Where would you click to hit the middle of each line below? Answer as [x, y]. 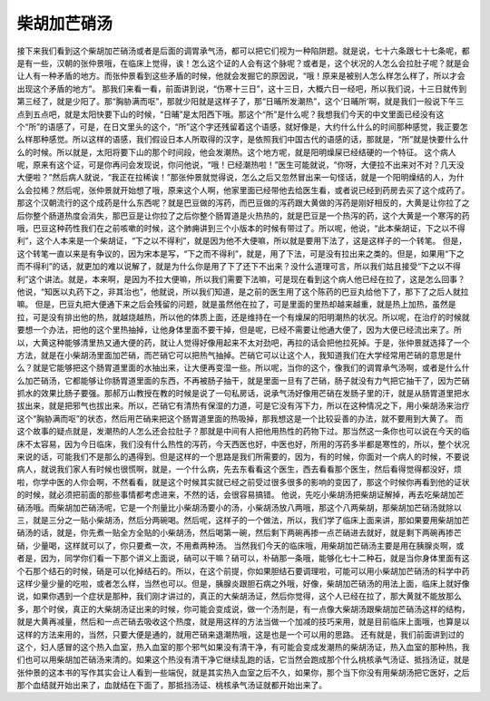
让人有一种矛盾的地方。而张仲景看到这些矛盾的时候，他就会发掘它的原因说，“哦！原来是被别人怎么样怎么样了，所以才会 [241, 76]
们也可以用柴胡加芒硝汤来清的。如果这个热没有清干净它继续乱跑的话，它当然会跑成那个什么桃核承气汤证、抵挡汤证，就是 [243, 660]
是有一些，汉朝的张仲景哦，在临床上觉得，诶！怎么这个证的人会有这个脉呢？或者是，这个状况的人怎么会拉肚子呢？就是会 [243, 63]
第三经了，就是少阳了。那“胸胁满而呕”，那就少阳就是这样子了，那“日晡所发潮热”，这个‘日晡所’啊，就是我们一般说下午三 [240, 102]
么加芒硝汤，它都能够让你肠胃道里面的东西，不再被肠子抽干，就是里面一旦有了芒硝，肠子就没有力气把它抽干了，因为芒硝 [243, 380]
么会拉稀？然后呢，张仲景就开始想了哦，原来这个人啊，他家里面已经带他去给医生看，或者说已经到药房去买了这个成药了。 [243, 190]
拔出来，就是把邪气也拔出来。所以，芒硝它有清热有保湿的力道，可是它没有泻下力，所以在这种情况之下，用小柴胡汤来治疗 [243, 406]
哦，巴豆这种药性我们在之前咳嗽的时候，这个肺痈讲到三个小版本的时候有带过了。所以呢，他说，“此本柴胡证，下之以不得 [241, 229]
